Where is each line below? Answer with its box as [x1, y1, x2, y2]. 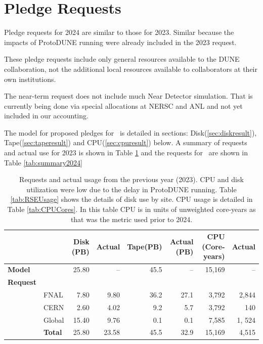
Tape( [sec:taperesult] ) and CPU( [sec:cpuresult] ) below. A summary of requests [4, 137, 247, 148]
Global [43, 314, 64, 325]
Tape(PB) [127, 241, 162, 251]
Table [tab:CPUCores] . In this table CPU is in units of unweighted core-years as [7, 204, 256, 214]
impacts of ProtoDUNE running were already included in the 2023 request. [4, 36, 237, 47]
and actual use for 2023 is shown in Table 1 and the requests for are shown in [4, 147, 248, 158]
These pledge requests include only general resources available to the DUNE [4, 54, 240, 64]
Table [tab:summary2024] [4, 157, 82, 167]
